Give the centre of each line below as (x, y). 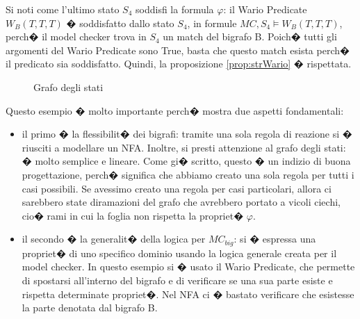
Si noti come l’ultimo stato (63, 9)
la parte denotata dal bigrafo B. (90, 308)
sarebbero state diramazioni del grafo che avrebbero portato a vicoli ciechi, (181, 202)
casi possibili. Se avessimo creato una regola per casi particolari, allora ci (177, 188)
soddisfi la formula (175, 9)
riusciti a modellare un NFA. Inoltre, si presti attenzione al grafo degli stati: (184, 147)
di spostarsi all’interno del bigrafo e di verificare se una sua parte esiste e (177, 280)
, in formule (212, 23)
